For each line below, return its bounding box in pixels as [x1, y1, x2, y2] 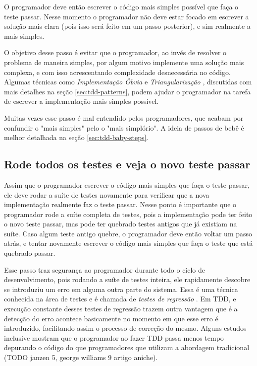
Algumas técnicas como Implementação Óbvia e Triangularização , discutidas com [4, 76, 252, 87]
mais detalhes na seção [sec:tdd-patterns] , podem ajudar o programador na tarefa [4, 86, 251, 96]
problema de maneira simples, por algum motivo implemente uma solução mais [4, 57, 244, 67]
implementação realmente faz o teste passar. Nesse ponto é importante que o [4, 199, 237, 210]
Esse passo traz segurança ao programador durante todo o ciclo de [4, 264, 206, 275]
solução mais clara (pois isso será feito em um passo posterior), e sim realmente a [4, 21, 251, 31]
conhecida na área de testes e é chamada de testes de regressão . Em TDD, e [4, 293, 236, 304]
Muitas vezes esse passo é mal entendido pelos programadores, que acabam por [4, 112, 244, 123]
